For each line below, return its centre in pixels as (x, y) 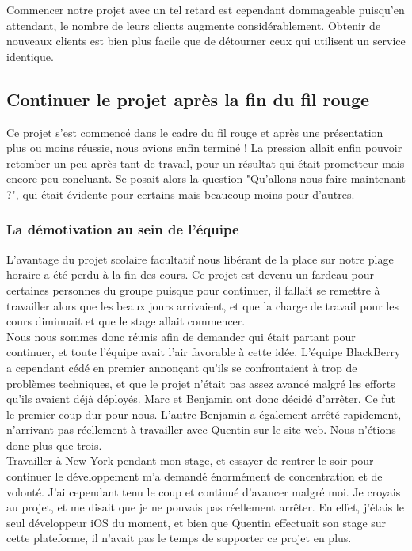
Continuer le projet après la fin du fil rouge (188, 99)
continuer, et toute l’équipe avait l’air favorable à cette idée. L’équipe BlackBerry (204, 352)
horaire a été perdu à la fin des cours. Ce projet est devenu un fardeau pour (191, 274)
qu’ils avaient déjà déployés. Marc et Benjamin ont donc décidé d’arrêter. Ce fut (201, 399)
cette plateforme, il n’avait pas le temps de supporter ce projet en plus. (179, 538)
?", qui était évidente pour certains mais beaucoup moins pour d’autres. (181, 194)
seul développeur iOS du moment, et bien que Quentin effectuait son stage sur (196, 522)
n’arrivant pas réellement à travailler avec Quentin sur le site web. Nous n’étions (201, 429)
